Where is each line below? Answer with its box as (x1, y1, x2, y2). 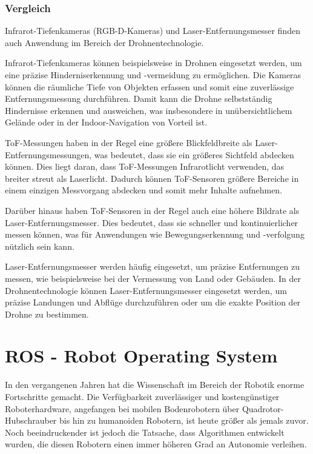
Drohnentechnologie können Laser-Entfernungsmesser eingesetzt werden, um (5, 284, 287, 296)
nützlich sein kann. (5, 239, 74, 252)
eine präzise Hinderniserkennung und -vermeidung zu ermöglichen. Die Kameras (5, 68, 301, 81)
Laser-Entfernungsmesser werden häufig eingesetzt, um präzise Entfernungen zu (5, 260, 300, 273)
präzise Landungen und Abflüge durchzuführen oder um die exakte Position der (5, 296, 301, 309)
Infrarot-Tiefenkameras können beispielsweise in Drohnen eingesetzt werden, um (5, 56, 302, 69)
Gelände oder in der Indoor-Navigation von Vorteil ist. (5, 116, 208, 129)
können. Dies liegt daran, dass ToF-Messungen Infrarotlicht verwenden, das (5, 160, 285, 173)
